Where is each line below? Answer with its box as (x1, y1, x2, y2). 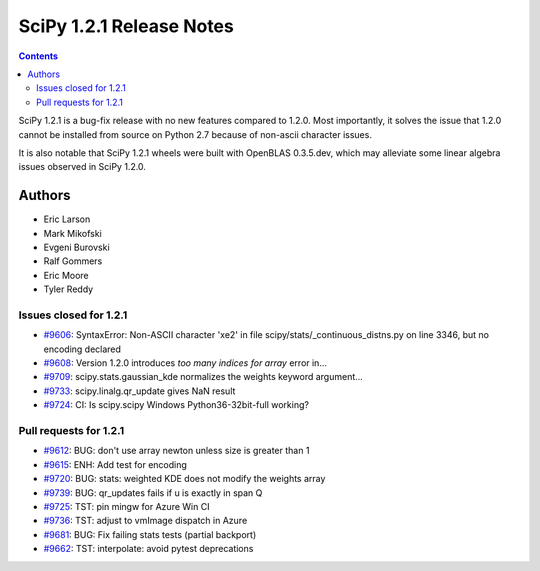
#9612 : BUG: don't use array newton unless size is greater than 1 (43, 445, 310, 457)
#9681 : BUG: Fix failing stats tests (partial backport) (43, 528, 257, 540)
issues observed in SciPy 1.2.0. (18, 161, 147, 173)
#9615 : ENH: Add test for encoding (43, 458, 187, 470)
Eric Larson (43, 213, 91, 225)
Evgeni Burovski (43, 241, 110, 253)
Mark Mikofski (43, 227, 102, 239)
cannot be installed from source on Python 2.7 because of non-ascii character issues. (18, 128, 372, 140)
